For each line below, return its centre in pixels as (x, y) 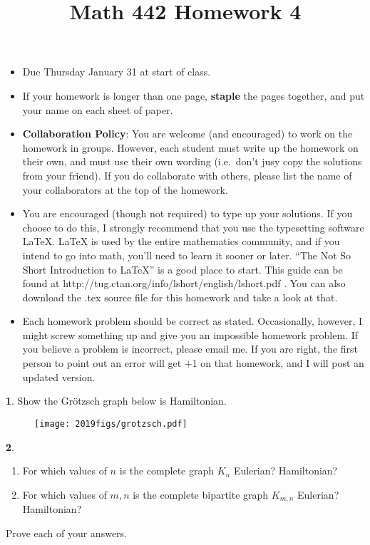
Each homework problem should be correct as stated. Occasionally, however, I (192, 321)
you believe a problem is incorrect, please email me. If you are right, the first (190, 349)
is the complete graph (167, 471)
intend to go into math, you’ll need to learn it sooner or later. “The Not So (187, 255)
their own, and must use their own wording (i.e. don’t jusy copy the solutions (192, 161)
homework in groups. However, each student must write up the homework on (190, 147)
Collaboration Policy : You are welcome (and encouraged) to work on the (187, 134)
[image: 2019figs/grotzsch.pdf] (111, 424)
